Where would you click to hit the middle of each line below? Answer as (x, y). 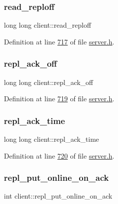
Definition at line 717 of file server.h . (59, 41)
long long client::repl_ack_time (52, 139)
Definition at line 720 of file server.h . (59, 155)
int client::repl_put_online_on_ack (58, 196)
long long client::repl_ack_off (49, 82)
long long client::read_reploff (48, 25)
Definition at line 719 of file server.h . (59, 99)
